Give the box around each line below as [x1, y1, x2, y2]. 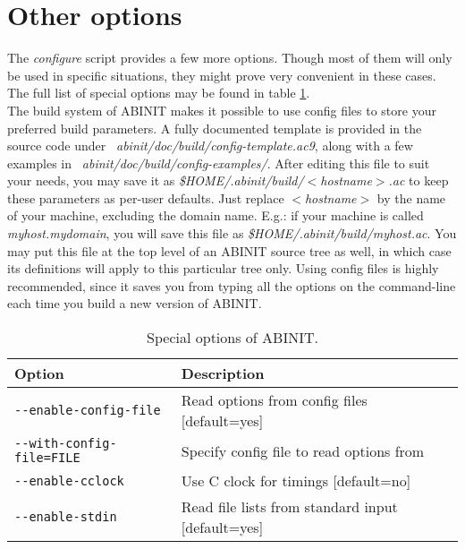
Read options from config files [181, 390, 368, 411]
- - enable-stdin [14, 510, 117, 525]
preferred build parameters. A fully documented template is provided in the [7, 118, 422, 137]
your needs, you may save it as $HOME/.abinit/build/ [7, 171, 304, 190]
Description [181, 363, 265, 384]
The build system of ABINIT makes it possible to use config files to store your [7, 100, 436, 119]
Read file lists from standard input [181, 496, 398, 518]
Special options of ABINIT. [147, 327, 318, 348]
